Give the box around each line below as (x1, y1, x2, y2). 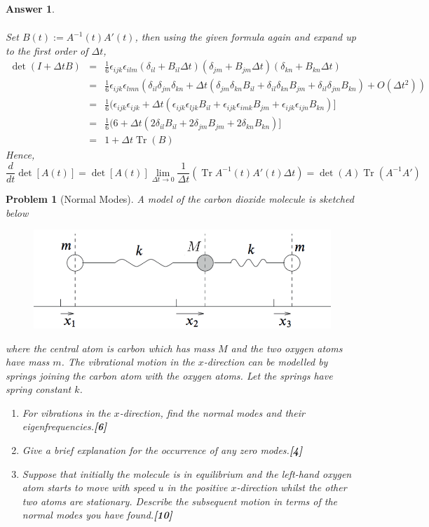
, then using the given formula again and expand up (135, 29, 356, 44)
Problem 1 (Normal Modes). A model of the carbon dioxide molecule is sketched (6, 192, 354, 206)
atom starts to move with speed (22, 480, 155, 495)
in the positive (167, 480, 228, 495)
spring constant (6, 382, 71, 396)
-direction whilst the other (236, 480, 347, 495)
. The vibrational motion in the (61, 354, 195, 369)
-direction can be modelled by (203, 354, 328, 369)
